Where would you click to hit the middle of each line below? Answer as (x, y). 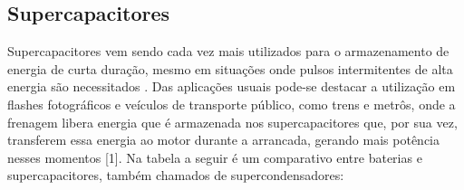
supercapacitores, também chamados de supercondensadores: (176, 175)
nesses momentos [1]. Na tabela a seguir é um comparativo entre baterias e (215, 157)
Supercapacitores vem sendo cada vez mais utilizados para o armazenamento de (228, 51)
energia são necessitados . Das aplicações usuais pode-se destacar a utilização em (232, 86)
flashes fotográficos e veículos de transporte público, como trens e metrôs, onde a (232, 104)
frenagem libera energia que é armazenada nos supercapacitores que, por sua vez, (232, 122)
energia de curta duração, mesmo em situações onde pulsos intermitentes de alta (230, 68)
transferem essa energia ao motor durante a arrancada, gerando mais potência (223, 140)
